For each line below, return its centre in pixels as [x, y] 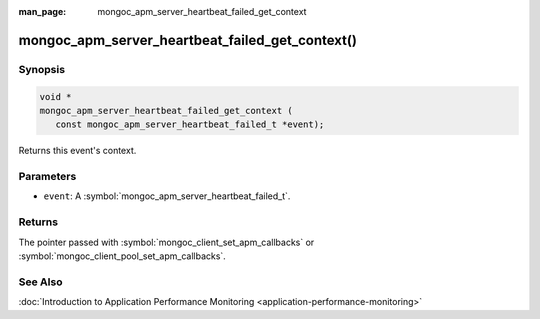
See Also [40, 282]
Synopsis [41, 69]
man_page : [42, 11]
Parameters [47, 177]
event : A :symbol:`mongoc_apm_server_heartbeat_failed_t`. [167, 196]
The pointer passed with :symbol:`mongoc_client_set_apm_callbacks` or [166, 242]
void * [55, 96]
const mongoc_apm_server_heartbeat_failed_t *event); [190, 124]
